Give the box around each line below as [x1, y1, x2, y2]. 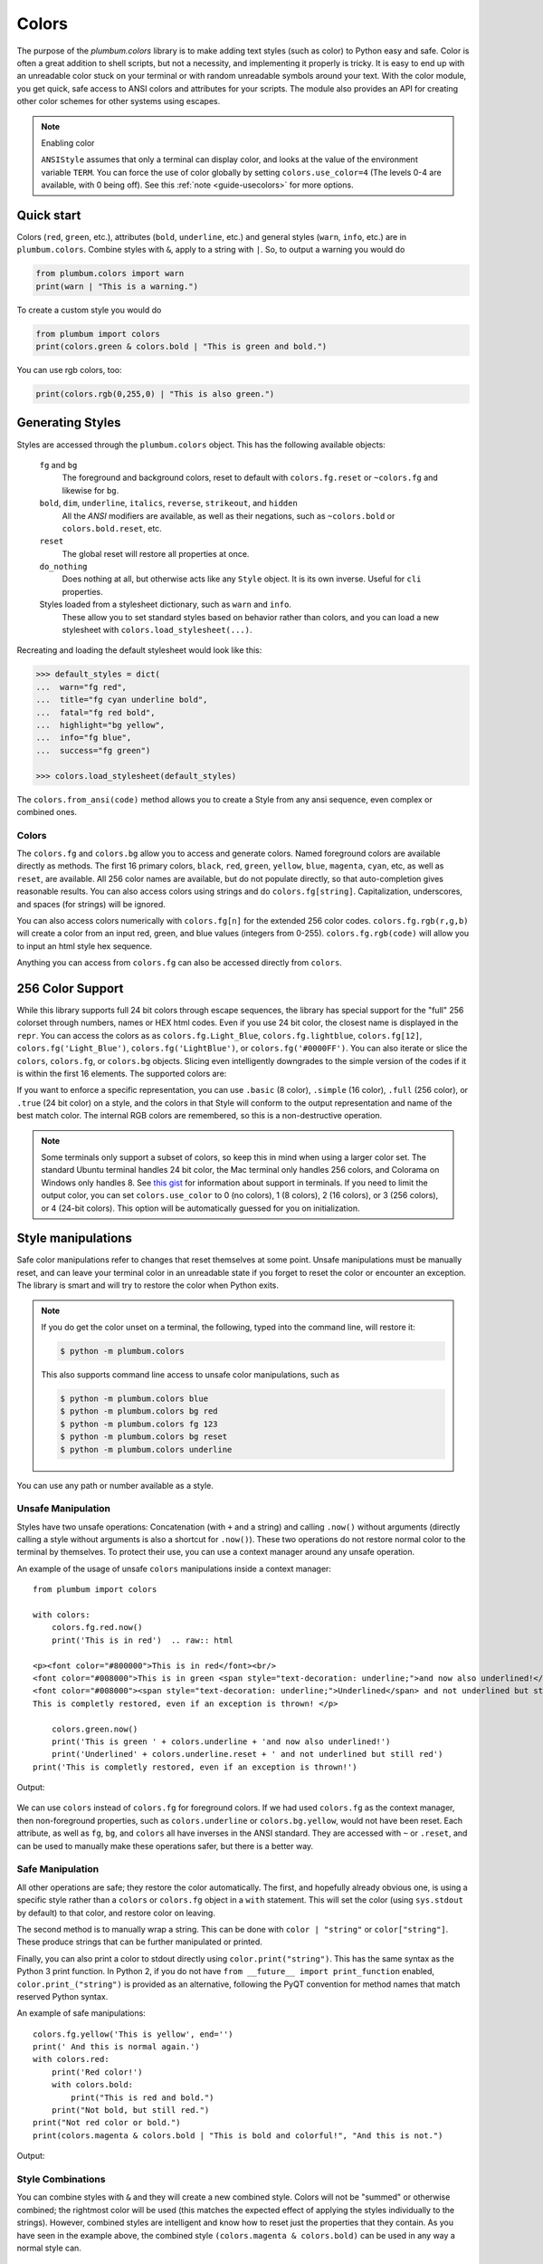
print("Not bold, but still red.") [51, 2106, 210, 2115]
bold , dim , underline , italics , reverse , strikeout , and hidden [39, 498, 298, 509]
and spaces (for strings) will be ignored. [16, 898, 167, 909]
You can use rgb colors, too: [16, 365, 122, 376]
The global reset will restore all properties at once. [62, 548, 250, 559]
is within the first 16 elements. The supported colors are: [16, 1069, 227, 1079]
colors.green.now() [51, 1723, 138, 1734]
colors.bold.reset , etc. [62, 523, 162, 533]
